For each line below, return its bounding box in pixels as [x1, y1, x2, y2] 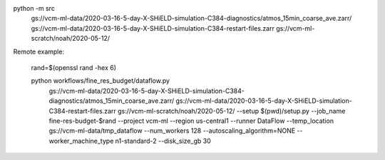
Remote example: [13, 47, 64, 56]
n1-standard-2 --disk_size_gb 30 [115, 136, 211, 145]
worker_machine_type [48, 136, 114, 145]
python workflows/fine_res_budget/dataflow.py [31, 76, 170, 85]
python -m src [13, 4, 55, 12]
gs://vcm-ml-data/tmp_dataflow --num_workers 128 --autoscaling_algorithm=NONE [48, 126, 296, 135]
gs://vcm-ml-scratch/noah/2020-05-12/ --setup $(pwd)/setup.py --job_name [118, 106, 346, 115]
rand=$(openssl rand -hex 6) [31, 63, 117, 71]
